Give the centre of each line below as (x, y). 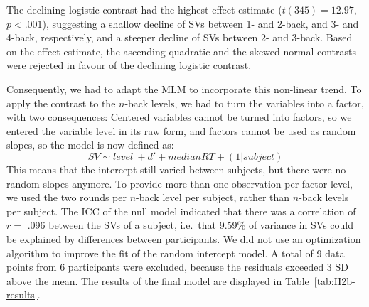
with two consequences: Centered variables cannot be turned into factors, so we (179, 117)
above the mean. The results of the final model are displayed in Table (158, 280)
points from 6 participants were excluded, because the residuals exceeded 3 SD (177, 267)
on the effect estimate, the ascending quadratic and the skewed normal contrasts (182, 51)
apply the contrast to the (61, 103)
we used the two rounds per (66, 197)
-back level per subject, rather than (213, 197)
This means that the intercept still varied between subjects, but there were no (176, 169)
